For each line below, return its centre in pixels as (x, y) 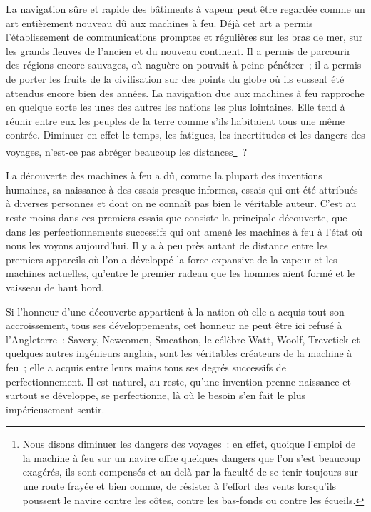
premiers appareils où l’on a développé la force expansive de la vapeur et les (172, 259)
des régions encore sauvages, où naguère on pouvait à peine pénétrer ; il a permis (184, 65)
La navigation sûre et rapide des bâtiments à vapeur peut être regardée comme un (185, 9)
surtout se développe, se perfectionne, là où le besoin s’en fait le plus (156, 395)
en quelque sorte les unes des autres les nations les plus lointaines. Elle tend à (176, 107)
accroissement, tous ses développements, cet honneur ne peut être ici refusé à (174, 325)
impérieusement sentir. (55, 409)
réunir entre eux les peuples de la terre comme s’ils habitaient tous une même (175, 120)
